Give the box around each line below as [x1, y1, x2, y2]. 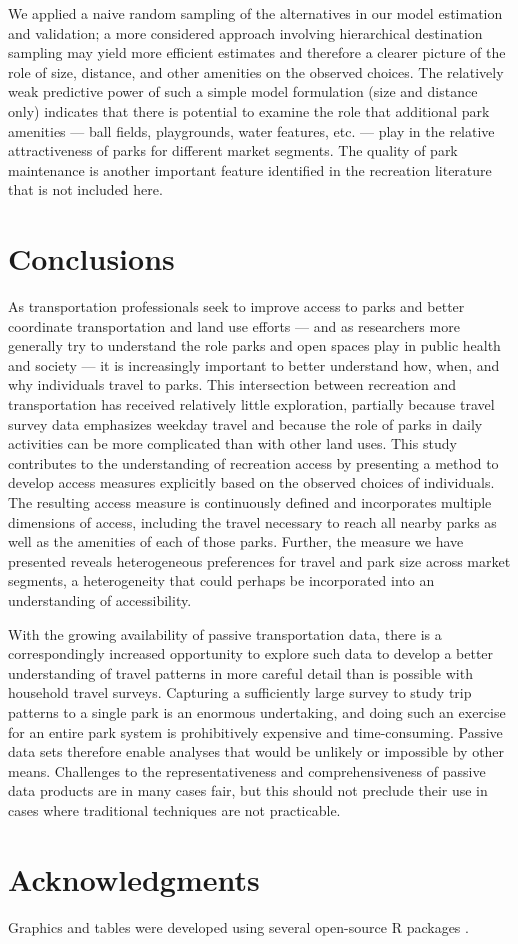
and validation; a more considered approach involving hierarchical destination [8, 22, 483, 43]
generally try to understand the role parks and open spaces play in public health [8, 335, 501, 356]
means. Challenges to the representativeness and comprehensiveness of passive [8, 760, 486, 781]
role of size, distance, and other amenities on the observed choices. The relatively [8, 61, 504, 82]
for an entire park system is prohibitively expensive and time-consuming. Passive [8, 721, 503, 742]
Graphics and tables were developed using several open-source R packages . [8, 916, 469, 937]
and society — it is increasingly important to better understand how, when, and [8, 354, 500, 375]
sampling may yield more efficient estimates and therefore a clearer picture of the [8, 42, 506, 63]
